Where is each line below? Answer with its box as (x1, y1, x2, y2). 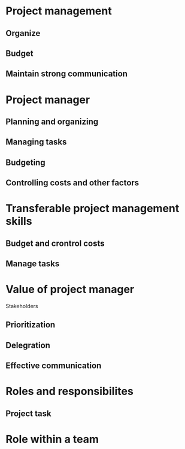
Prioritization (5, 320, 56, 330)
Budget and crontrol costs (5, 238, 105, 248)
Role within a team (5, 432, 99, 446)
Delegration (5, 340, 50, 350)
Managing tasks (5, 137, 67, 147)
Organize (5, 28, 41, 38)
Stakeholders (5, 303, 38, 310)
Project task (5, 408, 51, 418)
